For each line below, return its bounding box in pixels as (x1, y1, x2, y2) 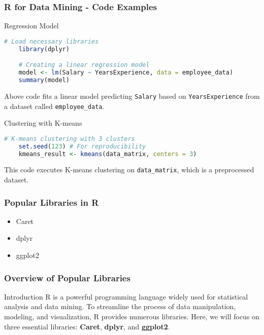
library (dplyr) (18, 45, 70, 53)
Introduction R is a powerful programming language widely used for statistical (4, 291, 248, 302)
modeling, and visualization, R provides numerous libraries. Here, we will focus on (4, 311, 259, 322)
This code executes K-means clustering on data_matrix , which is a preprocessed (4, 164, 254, 175)
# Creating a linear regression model (18, 61, 150, 69)
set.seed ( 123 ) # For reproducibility (18, 142, 146, 150)
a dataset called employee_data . (4, 100, 105, 111)
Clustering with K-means (4, 118, 82, 128)
